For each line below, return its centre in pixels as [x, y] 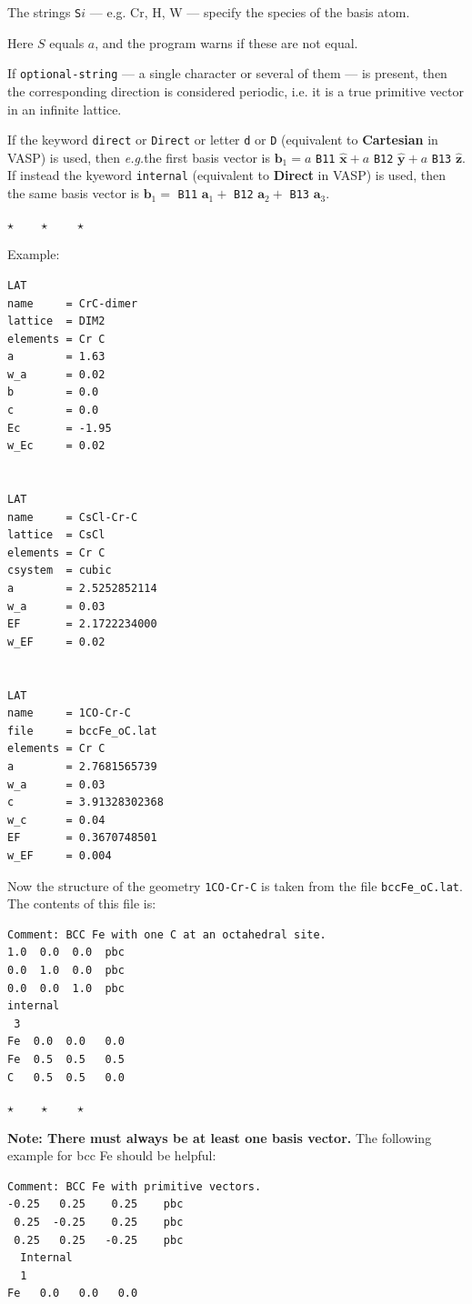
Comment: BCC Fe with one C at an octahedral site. [167, 934]
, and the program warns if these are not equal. [226, 42]
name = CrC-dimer [73, 303]
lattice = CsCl [56, 535]
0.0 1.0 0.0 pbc [66, 970]
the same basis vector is [73, 193]
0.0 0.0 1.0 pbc [66, 988]
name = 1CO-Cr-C [70, 713]
